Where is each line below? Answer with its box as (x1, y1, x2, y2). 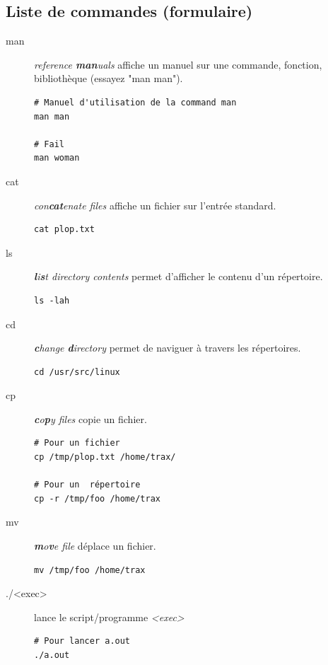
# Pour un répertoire (34, 480, 141, 490)
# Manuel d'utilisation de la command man (34, 97, 237, 108)
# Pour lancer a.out (34, 636, 131, 647)
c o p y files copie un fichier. (34, 411, 147, 426)
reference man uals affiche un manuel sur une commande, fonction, (34, 57, 322, 71)
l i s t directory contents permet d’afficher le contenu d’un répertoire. (34, 269, 323, 284)
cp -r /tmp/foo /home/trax (34, 493, 160, 504)
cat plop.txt (34, 224, 95, 235)
